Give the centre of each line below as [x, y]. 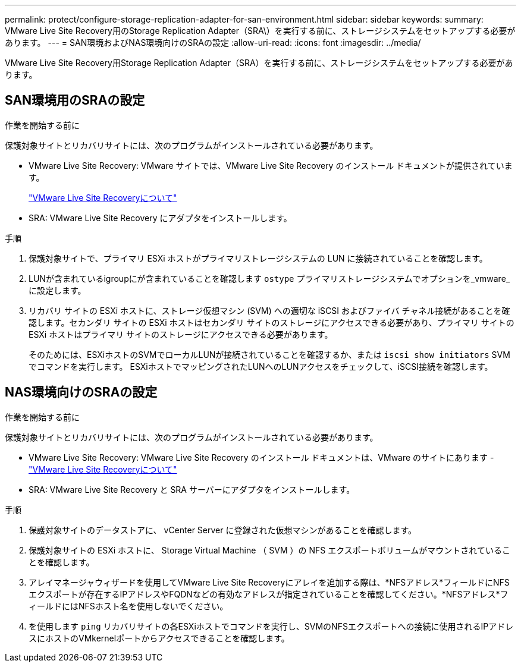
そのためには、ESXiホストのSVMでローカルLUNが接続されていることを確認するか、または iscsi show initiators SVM [269, 354]
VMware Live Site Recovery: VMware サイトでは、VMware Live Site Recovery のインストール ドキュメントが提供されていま [271, 165]
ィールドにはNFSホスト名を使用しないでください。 [128, 606]
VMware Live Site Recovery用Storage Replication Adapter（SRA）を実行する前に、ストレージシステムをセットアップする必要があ [259, 63]
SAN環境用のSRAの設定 [75, 100]
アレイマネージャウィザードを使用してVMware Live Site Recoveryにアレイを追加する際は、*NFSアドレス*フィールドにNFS [269, 582]
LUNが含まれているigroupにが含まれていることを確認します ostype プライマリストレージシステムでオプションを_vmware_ [269, 278]
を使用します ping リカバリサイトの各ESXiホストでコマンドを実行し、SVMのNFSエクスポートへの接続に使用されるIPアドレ [271, 626]
